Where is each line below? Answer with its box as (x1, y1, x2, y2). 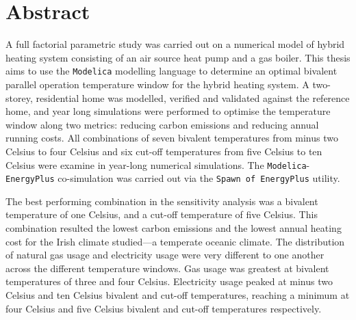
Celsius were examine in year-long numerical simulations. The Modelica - (5, 157, 310, 172)
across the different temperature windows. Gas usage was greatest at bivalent (5, 261, 329, 275)
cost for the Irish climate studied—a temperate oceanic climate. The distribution (5, 234, 345, 248)
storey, (5, 90, 33, 105)
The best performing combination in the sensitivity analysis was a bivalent (5, 194, 318, 208)
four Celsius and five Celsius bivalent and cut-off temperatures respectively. (5, 301, 322, 315)
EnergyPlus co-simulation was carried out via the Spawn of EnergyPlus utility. (5, 171, 340, 185)
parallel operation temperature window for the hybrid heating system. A (5, 77, 309, 91)
